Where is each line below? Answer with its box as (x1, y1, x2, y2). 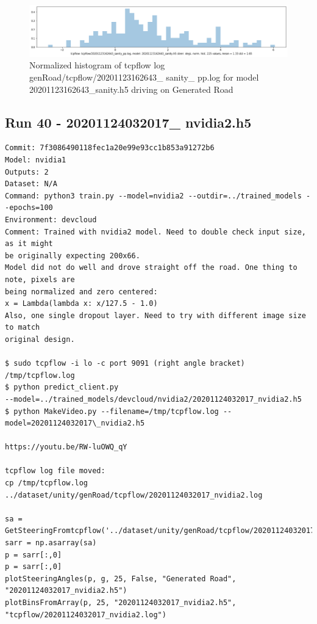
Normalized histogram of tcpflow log (29, 59, 165, 71)
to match (5, 323, 40, 332)
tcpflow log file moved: (5, 466, 105, 476)
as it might (5, 239, 53, 249)
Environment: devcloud (5, 216, 97, 225)
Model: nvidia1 (5, 156, 66, 165)
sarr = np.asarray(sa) (5, 539, 97, 548)
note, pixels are (5, 275, 75, 284)
